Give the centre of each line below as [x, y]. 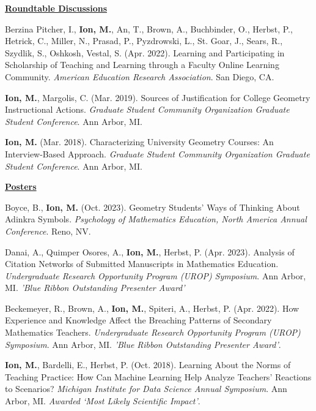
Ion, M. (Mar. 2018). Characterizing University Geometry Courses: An [139, 142]
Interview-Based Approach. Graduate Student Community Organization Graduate [157, 153]
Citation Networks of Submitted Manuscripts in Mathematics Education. [142, 264]
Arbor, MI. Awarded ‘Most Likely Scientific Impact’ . [103, 401]
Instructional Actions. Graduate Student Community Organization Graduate [147, 109]
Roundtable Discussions [56, 8]
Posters [21, 187]
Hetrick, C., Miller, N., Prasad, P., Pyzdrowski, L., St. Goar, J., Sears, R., [144, 41]
